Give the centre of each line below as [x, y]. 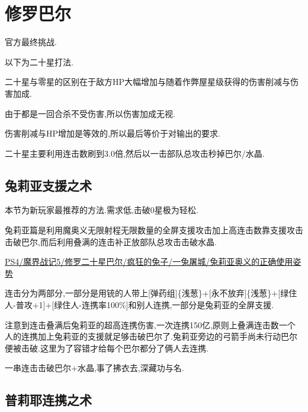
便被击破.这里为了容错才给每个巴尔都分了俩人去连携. [107, 348]
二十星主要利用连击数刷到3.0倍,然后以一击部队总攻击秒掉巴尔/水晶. [135, 153]
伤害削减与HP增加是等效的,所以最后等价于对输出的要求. [113, 133]
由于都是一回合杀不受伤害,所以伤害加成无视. [90, 113]
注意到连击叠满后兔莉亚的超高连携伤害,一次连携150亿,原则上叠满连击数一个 [150, 324]
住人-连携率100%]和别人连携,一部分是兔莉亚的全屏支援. [168, 305]
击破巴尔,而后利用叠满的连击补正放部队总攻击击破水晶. [111, 241]
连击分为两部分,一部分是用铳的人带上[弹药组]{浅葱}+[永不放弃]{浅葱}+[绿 [147, 293]
